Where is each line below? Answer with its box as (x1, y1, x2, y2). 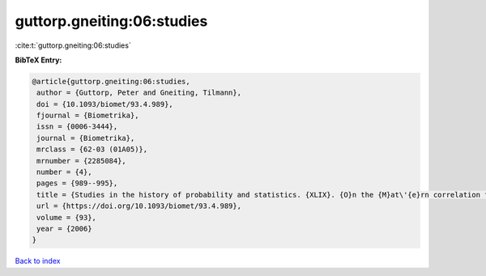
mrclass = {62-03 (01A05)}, (36, 145, 148, 154)
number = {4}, (36, 168, 92, 177)
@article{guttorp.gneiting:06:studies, (32, 77, 190, 86)
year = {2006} (36, 224, 92, 233)
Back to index (15, 256, 61, 266)
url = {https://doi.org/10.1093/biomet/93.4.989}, (36, 202, 242, 210)
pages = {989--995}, (36, 179, 118, 188)
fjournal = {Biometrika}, (36, 111, 139, 121)
